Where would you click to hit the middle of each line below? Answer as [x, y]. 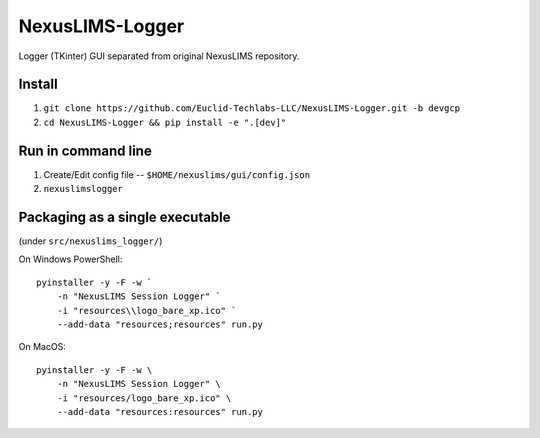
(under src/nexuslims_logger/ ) [90, 241]
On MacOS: [42, 347]
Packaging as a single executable [124, 216]
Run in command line [85, 150]
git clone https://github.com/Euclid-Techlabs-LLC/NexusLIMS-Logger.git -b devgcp [251, 108]
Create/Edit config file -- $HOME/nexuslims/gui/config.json [176, 174]
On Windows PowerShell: [70, 259]
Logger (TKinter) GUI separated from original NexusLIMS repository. [159, 56]
